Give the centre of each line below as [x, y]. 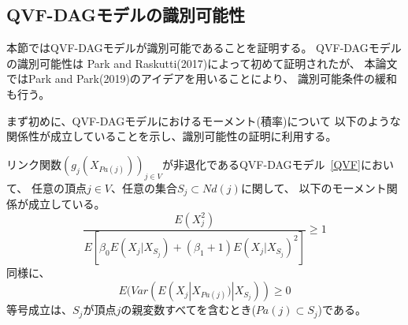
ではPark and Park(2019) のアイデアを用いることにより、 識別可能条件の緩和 [202, 78]
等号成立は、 [39, 310]
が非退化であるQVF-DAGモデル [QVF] [261, 164]
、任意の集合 [145, 187]
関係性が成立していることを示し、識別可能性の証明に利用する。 [172, 136]
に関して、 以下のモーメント [313, 187]
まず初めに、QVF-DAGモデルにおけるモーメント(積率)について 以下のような [204, 120]
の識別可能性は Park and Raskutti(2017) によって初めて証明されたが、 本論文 [202, 63]
